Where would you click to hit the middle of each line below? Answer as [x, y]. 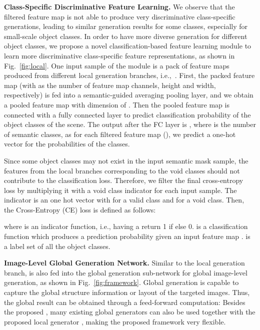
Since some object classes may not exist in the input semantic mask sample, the [126, 160]
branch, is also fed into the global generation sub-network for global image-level [126, 272]
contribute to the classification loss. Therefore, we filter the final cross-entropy [124, 180]
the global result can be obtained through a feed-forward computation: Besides [125, 302]
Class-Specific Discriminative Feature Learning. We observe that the [119, 6]
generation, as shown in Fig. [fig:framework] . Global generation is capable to [121, 282]
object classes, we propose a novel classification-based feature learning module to [128, 46]
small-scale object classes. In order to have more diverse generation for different [126, 36]
